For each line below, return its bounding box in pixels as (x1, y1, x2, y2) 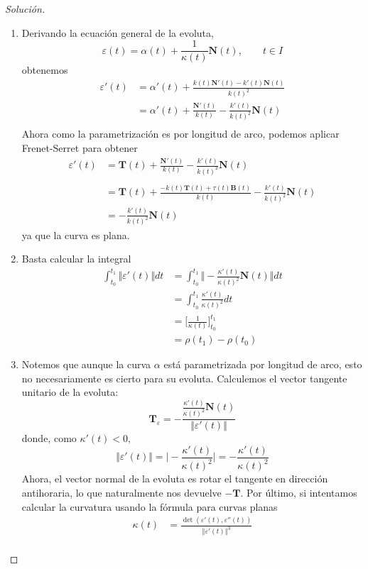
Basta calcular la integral (21, 251, 131, 266)
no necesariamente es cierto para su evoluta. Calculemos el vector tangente (21, 370, 347, 385)
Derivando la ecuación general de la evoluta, (21, 25, 214, 40)
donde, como (21, 431, 77, 446)
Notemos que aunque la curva (21, 357, 151, 372)
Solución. (5, 1, 45, 16)
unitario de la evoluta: (21, 385, 119, 399)
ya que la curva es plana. (21, 227, 130, 242)
